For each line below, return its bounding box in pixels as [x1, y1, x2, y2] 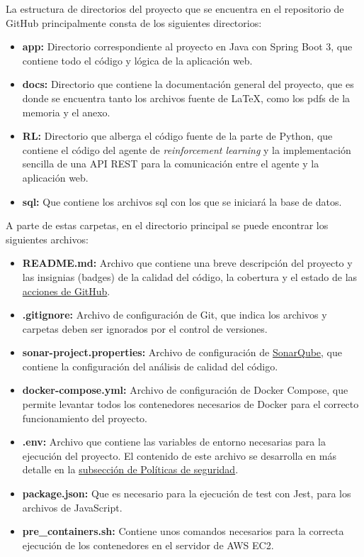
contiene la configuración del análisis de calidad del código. [22, 358, 278, 373]
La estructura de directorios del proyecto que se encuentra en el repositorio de [6, 1, 344, 16]
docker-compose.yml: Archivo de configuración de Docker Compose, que [22, 382, 348, 397]
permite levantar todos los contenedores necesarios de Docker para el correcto [22, 397, 359, 412]
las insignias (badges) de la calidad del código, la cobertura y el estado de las [22, 269, 358, 284]
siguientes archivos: [6, 231, 89, 246]
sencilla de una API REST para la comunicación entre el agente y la [22, 156, 319, 171]
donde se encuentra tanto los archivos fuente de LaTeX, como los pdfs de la [22, 90, 351, 105]
